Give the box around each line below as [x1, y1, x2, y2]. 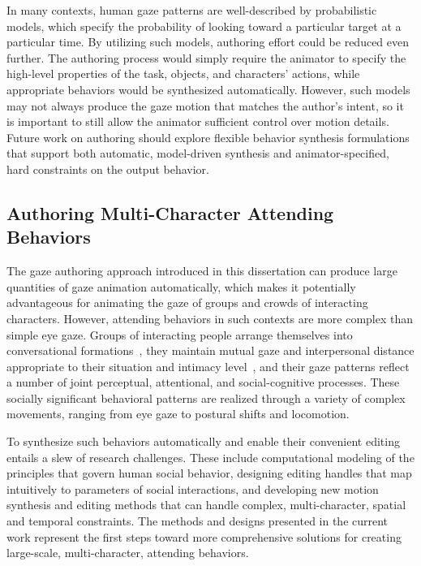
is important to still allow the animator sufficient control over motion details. [6, 113, 389, 130]
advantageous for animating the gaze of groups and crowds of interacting [6, 294, 368, 311]
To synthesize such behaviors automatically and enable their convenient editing [6, 433, 400, 450]
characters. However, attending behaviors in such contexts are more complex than [6, 309, 414, 326]
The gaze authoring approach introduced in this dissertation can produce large [6, 262, 397, 279]
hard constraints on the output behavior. [6, 160, 209, 177]
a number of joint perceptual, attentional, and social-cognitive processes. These [6, 374, 400, 391]
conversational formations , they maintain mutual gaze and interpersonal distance [6, 342, 415, 359]
